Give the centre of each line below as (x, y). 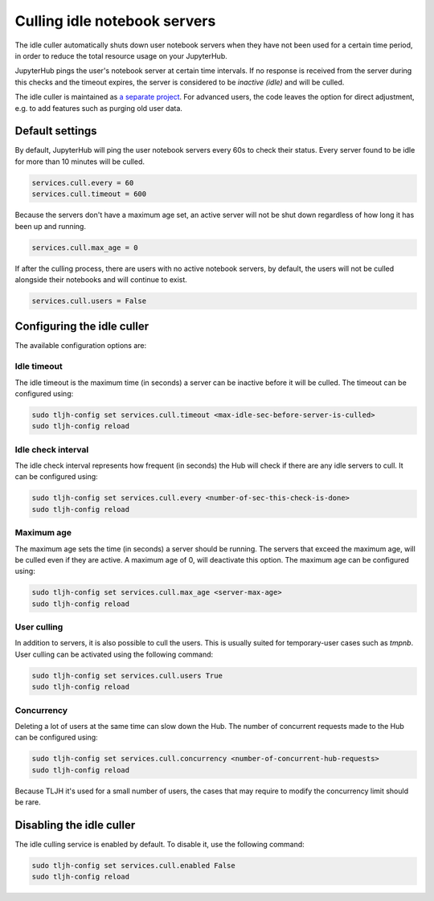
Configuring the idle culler (82, 327)
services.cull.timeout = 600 (89, 194)
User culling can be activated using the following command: (114, 654)
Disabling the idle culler (75, 825)
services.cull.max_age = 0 (85, 248)
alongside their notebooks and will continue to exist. (101, 279)
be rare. (28, 802)
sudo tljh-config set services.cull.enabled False (134, 865)
